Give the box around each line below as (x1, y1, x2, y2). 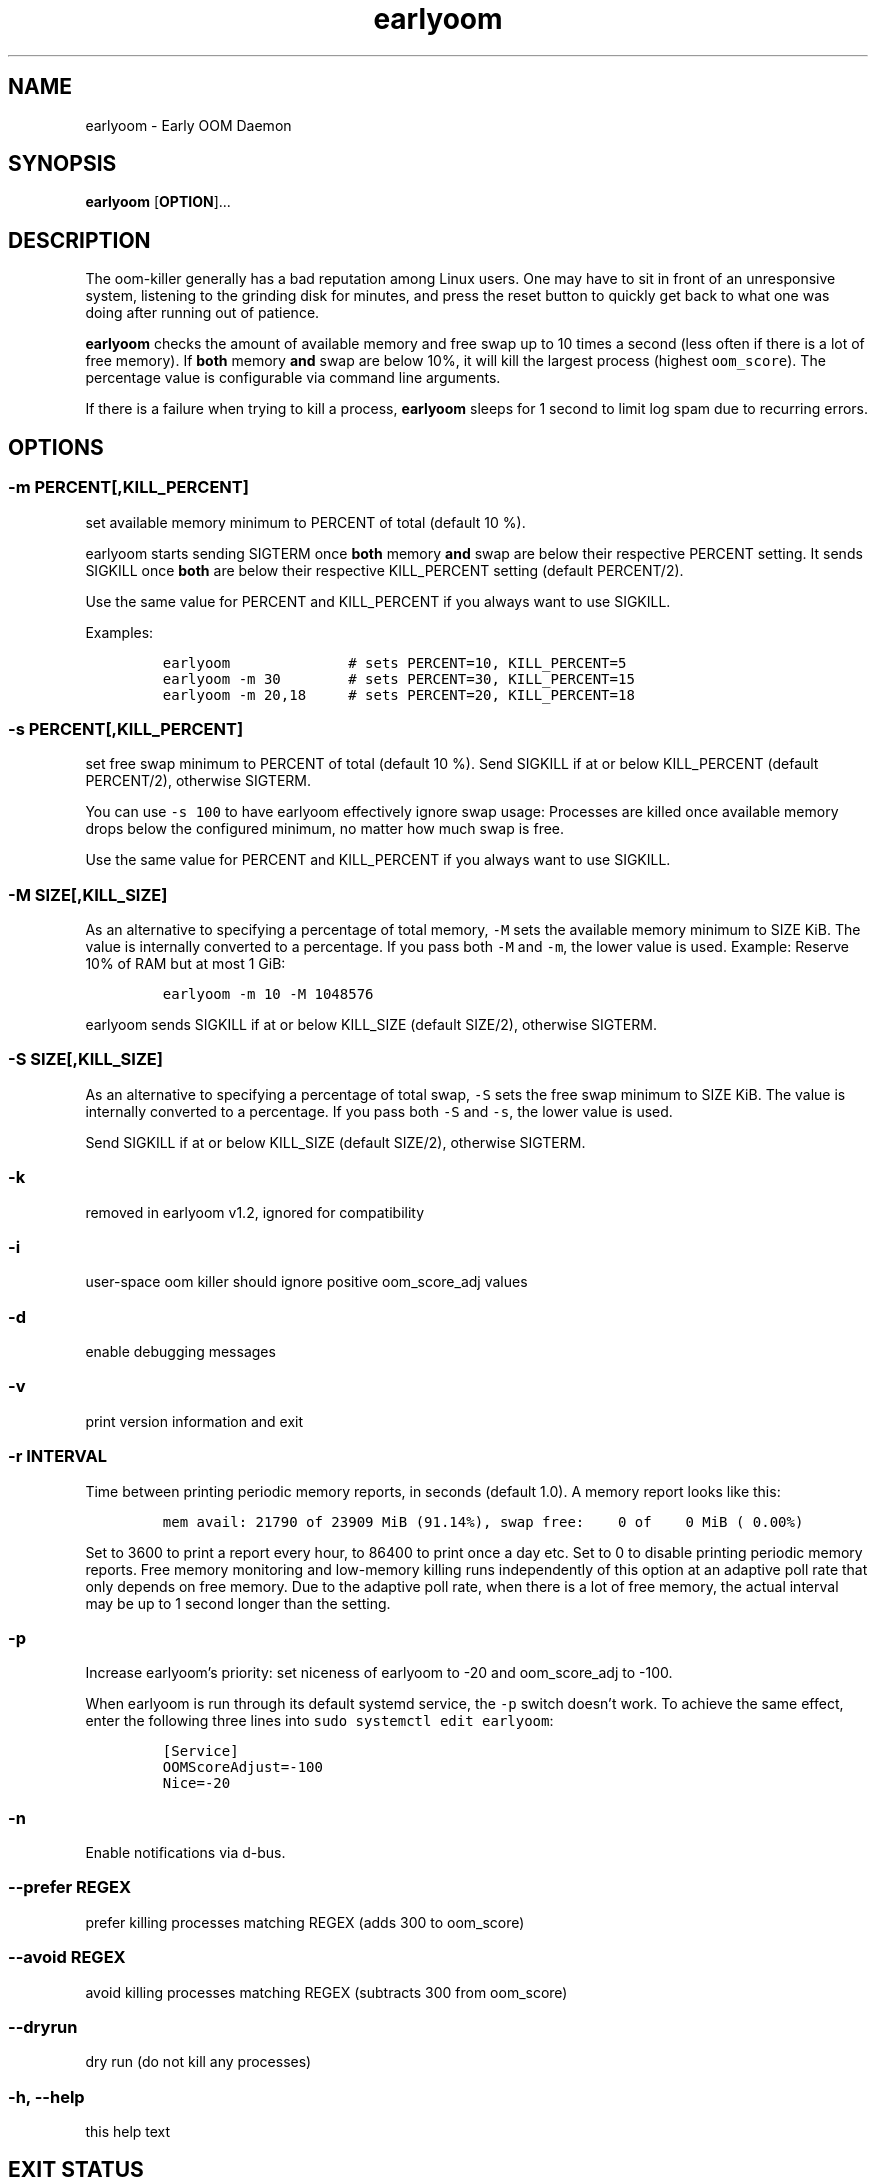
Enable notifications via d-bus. (85, 1844, 286, 1861)
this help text (85, 2123, 171, 2140)
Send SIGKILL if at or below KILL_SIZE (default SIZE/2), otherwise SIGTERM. (85, 1133, 586, 1151)
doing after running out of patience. (85, 304, 320, 322)
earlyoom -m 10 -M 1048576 (162, 986, 374, 1002)
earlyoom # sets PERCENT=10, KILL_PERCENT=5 (162, 654, 627, 671)
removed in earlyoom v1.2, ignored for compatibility (85, 1203, 425, 1221)
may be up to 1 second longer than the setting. (85, 1594, 391, 1612)
